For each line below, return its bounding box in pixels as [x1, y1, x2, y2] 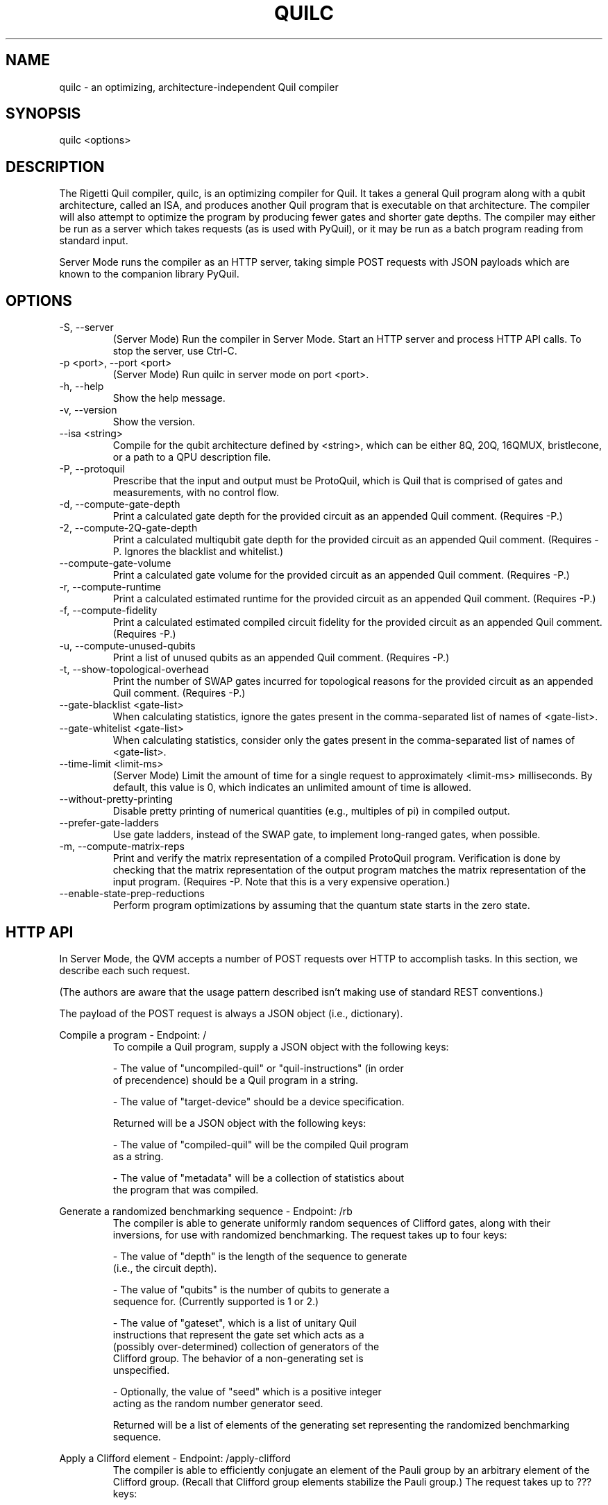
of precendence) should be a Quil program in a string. [112, 1073, 358, 1086]
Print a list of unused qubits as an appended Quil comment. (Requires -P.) [112, 652, 450, 664]
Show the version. [112, 416, 196, 428]
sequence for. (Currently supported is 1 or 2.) [112, 1295, 319, 1307]
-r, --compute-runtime [59, 581, 161, 593]
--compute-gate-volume [59, 557, 171, 570]
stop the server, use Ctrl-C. [112, 345, 237, 357]
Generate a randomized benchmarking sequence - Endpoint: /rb [59, 1205, 353, 1217]
